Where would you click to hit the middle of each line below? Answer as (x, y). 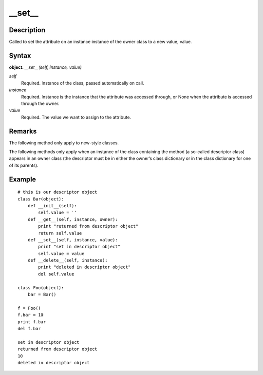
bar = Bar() (42, 295)
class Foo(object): (41, 287)
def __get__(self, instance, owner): (73, 219)
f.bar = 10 (31, 315)
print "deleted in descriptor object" (85, 267)
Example (22, 179)
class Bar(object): (41, 199)
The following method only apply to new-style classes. (64, 143)
